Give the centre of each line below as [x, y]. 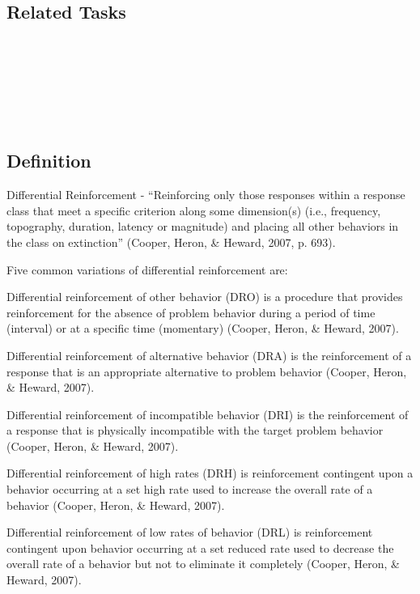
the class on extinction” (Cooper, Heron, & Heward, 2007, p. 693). [171, 242]
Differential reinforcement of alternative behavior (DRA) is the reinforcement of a [209, 355]
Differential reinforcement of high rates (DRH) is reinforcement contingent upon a [210, 473]
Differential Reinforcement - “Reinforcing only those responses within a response [206, 195]
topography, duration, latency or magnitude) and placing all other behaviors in [203, 226]
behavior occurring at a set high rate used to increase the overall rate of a [190, 489]
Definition [49, 161]
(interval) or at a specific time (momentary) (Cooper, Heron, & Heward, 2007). [203, 328]
